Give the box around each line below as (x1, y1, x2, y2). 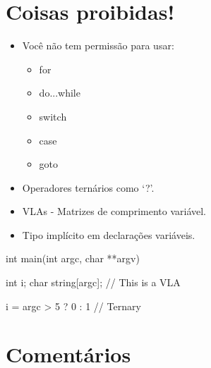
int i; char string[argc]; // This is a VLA (6, 275, 181, 290)
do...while (39, 85, 80, 100)
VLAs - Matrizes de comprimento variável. (22, 204, 206, 219)
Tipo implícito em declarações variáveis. (22, 227, 195, 242)
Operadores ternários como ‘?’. (22, 180, 155, 195)
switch (39, 109, 67, 123)
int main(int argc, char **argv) (6, 251, 140, 266)
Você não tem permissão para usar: (22, 38, 174, 53)
